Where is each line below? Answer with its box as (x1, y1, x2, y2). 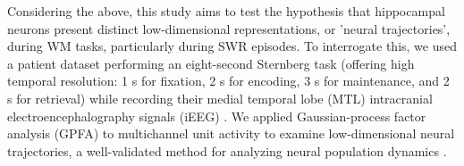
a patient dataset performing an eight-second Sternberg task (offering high (7, 54, 415, 72)
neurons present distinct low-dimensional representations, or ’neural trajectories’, (7, 19, 451, 37)
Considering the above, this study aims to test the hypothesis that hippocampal (7, 2, 445, 20)
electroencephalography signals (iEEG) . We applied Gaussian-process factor (7, 106, 426, 125)
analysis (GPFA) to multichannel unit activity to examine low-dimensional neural (7, 124, 455, 143)
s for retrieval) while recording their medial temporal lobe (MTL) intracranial (7, 88, 433, 107)
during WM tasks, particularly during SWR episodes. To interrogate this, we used (7, 37, 457, 55)
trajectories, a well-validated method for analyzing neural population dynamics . (7, 141, 447, 160)
